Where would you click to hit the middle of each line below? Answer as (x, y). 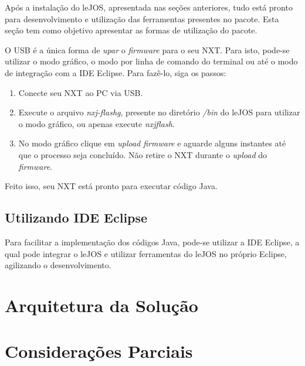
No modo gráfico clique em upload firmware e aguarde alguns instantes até (152, 143)
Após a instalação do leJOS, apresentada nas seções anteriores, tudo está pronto (149, 7)
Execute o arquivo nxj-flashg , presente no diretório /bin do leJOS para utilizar (159, 112)
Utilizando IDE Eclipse (76, 218)
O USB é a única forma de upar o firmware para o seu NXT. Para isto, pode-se (147, 49)
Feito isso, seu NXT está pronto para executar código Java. (111, 186)
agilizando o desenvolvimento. (58, 265)
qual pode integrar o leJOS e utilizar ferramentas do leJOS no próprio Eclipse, (146, 253)
